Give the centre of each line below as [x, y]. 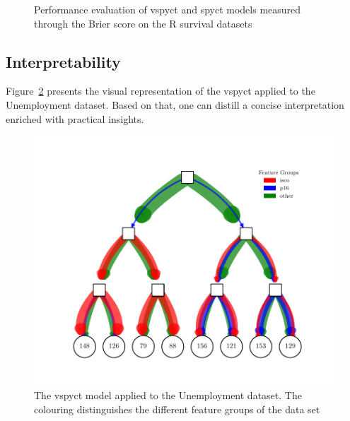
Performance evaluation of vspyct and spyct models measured [168, 9]
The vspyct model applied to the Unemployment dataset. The [168, 395]
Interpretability [63, 61]
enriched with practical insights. [75, 118]
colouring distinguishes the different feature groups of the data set [177, 409]
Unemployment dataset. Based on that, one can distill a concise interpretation [175, 104]
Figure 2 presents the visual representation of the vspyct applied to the [161, 91]
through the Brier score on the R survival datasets [143, 23]
